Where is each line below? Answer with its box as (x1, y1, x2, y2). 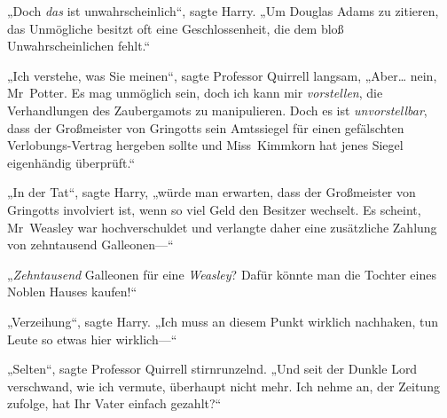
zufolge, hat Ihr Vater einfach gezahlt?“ (7, 394, 222, 413)
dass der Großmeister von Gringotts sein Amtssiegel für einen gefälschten (7, 118, 404, 137)
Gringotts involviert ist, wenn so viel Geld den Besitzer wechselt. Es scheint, (7, 200, 421, 218)
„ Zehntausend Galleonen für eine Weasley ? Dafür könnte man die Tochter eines (7, 264, 436, 283)
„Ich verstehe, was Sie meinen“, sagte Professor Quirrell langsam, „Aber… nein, (7, 66, 437, 84)
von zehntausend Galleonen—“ (7, 235, 174, 254)
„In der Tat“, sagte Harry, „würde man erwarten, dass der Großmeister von (7, 183, 416, 201)
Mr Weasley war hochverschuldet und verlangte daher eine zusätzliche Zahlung (7, 217, 437, 236)
